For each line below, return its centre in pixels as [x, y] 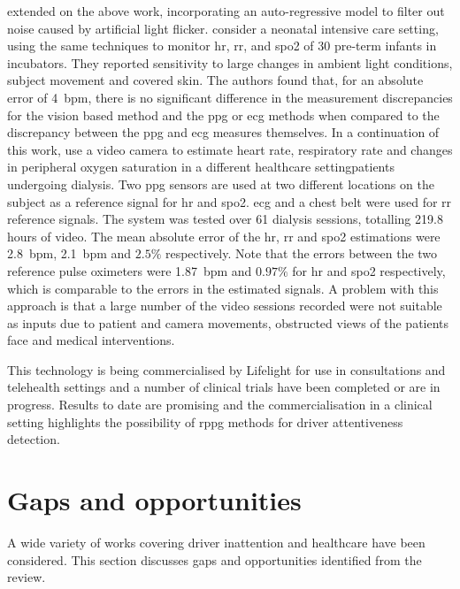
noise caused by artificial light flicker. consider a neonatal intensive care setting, [223, 28]
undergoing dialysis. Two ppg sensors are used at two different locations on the [221, 184]
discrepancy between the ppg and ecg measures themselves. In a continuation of [223, 132]
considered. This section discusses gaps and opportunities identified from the [215, 559]
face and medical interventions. [91, 340]
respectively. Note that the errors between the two [301, 253]
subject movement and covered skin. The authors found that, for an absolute [215, 80]
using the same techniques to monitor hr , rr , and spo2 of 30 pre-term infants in [222, 46]
